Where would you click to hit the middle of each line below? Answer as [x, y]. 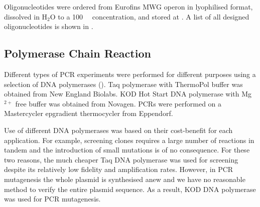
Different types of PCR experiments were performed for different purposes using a [130, 74]
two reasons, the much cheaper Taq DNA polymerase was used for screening [121, 159]
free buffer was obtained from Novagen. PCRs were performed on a [118, 103]
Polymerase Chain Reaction [78, 53]
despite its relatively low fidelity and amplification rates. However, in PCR [119, 169]
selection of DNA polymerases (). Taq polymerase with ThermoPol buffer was [123, 84]
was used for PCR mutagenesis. [52, 199]
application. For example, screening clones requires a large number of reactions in [129, 140]
